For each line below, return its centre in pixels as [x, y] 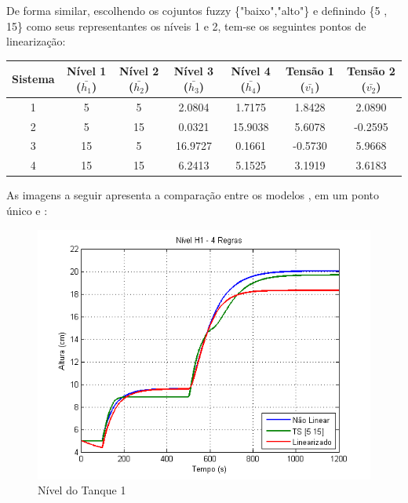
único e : [27, 210]
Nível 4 [251, 71]
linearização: [36, 41]
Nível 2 [139, 71]
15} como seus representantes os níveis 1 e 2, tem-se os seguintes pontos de [186, 26]
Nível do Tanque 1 [82, 490]
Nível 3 [194, 71]
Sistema [33, 79]
